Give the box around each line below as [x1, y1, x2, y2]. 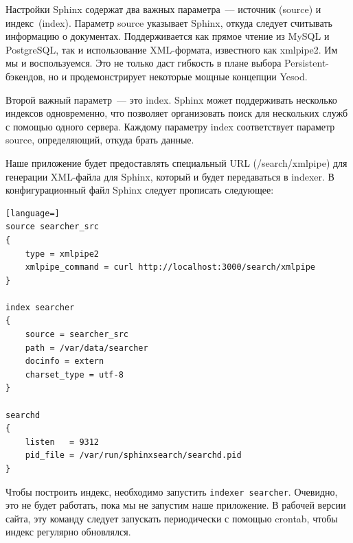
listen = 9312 [25, 437, 100, 447]
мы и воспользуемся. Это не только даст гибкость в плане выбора [5, 56, 282, 70]
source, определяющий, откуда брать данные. [5, 132, 194, 147]
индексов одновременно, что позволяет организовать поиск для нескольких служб [5, 106, 348, 120]
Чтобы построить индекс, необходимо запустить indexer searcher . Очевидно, [5, 484, 338, 498]
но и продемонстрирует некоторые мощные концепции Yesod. [48, 69, 308, 83]
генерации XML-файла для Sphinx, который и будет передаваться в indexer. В [5, 169, 334, 183]
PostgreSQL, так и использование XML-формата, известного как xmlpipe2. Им [5, 42, 338, 56]
